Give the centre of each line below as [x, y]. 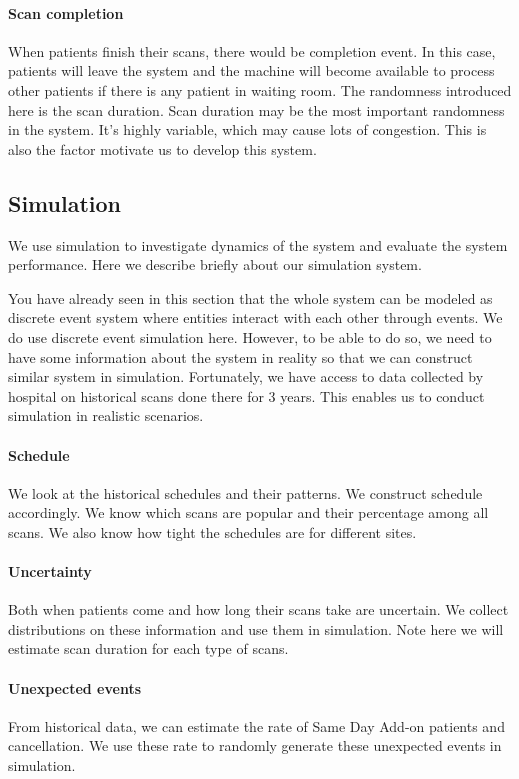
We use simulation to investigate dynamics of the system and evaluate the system [258, 244]
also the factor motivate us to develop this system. [162, 148]
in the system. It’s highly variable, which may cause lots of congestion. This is [247, 129]
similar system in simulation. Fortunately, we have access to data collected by [246, 376]
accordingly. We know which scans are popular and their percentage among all [248, 512]
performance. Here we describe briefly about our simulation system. [215, 264]
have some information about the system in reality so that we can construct [240, 356]
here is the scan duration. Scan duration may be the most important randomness [256, 109]
